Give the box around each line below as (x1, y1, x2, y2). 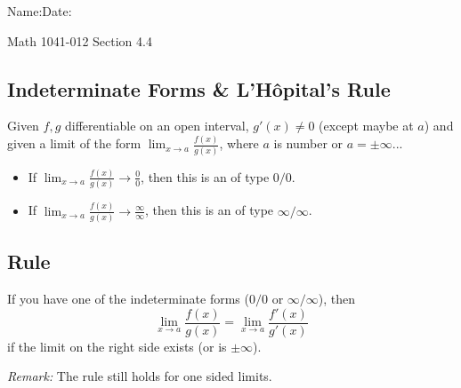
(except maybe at (319, 116, 414, 135)
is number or (273, 134, 344, 153)
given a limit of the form (7, 134, 142, 153)
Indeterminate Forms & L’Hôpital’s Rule (7, 75, 391, 102)
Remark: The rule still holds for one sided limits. (7, 367, 272, 385)
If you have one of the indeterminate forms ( (7, 289, 249, 308)
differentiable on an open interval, (65, 116, 249, 135)
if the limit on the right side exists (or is (7, 337, 227, 355)
